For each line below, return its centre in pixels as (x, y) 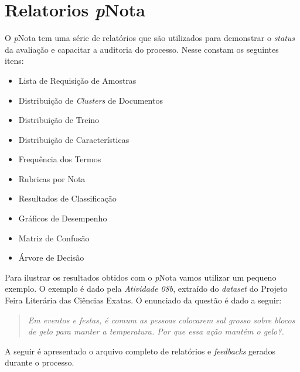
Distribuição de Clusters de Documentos (91, 100)
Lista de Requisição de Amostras (77, 80)
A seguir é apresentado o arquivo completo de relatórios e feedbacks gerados (140, 351)
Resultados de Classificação (67, 198)
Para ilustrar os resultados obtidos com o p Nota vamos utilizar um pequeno (141, 277)
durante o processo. (40, 362)
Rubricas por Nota (52, 178)
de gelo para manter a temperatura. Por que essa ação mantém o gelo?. (156, 331)
